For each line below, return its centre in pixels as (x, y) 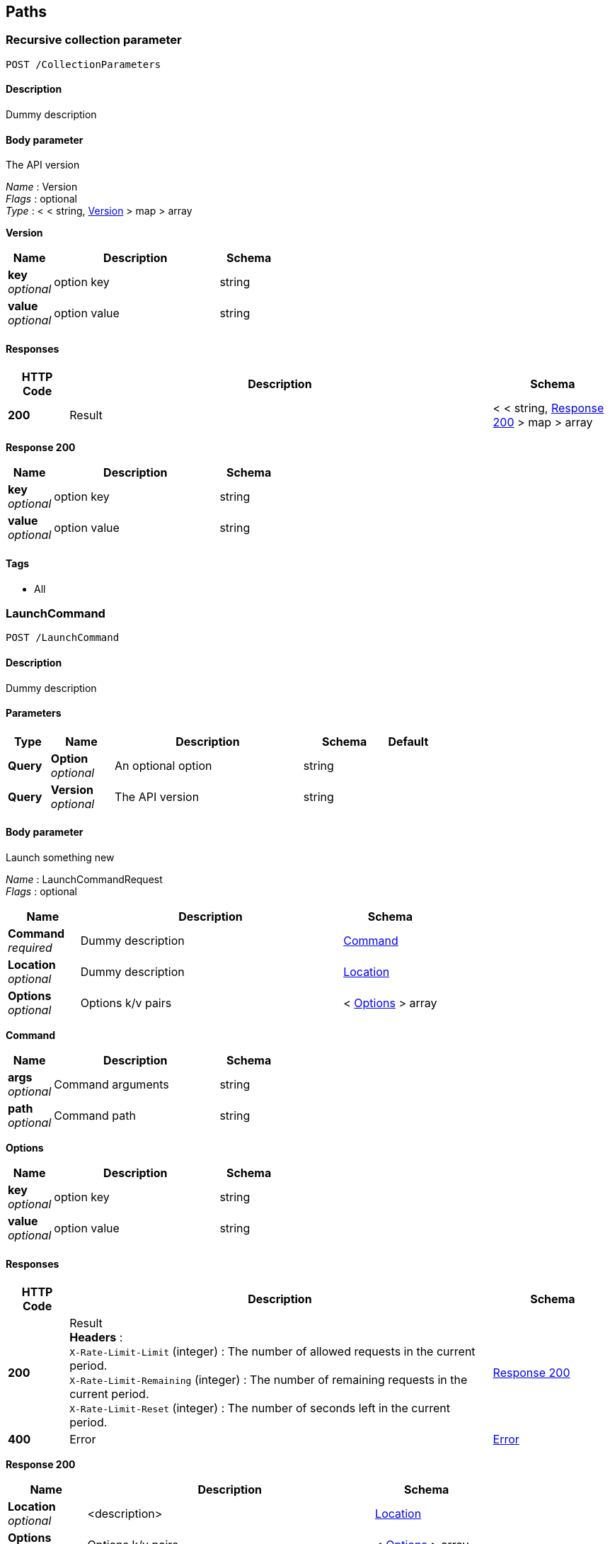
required (30, 948)
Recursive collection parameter (94, 40)
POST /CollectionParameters (84, 64)
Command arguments (111, 1085)
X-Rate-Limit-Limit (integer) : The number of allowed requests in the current (272, 1352)
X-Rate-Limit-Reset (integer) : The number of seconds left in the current (260, 1408)
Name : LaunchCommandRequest (84, 880)
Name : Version (42, 187)
